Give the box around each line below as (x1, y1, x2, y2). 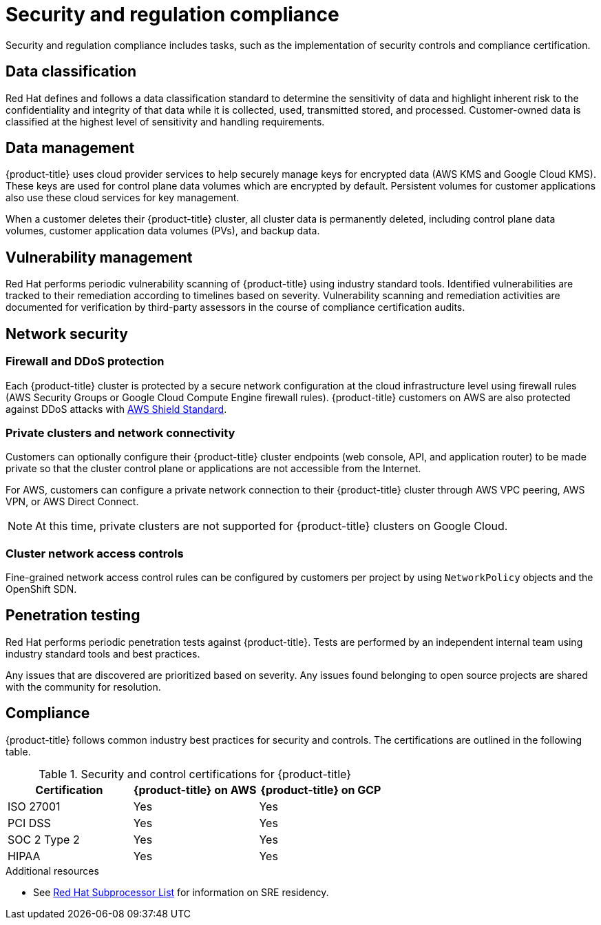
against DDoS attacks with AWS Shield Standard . (6, 403, 227, 415)
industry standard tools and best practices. (6, 647, 200, 660)
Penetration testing (6, 607, 140, 624)
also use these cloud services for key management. (6, 192, 240, 204)
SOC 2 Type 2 (8, 832, 80, 846)
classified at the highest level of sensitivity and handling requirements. (6, 115, 325, 128)
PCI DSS (8, 815, 51, 830)
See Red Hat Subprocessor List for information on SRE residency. (33, 886, 329, 898)
